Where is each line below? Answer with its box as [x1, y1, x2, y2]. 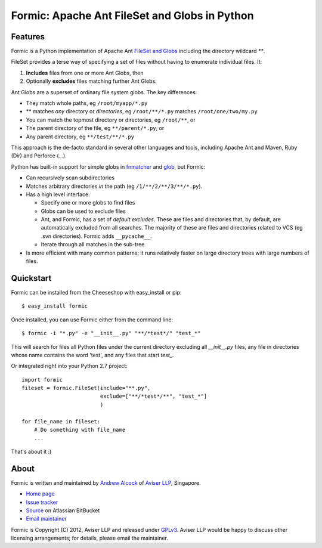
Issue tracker [26, 499, 58, 506]
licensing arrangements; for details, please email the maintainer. [11, 534, 168, 542]
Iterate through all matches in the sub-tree [41, 241, 145, 248]
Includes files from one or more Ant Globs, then [26, 69, 144, 76]
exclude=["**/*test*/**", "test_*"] [100, 393, 208, 400]
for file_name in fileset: [21, 418, 101, 425]
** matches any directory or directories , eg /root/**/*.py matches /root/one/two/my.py [26, 108, 258, 115]
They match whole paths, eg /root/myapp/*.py [26, 100, 148, 107]
